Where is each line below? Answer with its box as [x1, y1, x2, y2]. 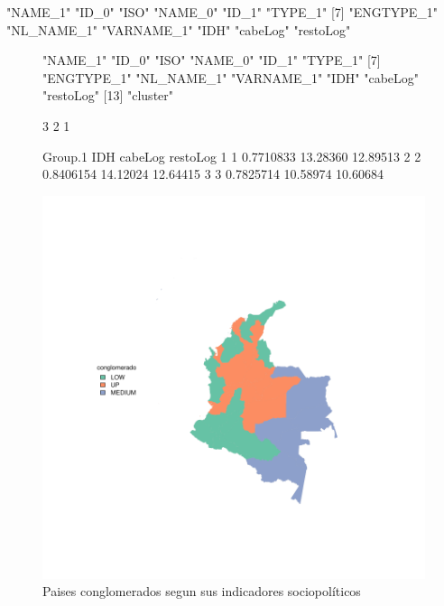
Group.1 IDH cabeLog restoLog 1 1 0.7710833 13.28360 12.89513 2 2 [42, 146, 421, 165]
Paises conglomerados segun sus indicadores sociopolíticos [42, 582, 361, 601]
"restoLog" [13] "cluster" [42, 86, 174, 105]
